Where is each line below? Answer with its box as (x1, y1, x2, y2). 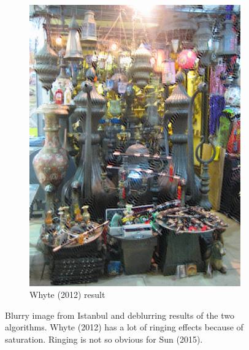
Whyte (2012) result (29, 288, 105, 301)
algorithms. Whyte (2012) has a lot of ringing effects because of (5, 321, 243, 333)
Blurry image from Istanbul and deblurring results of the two (5, 308, 235, 321)
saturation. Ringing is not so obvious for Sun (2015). (5, 333, 203, 346)
